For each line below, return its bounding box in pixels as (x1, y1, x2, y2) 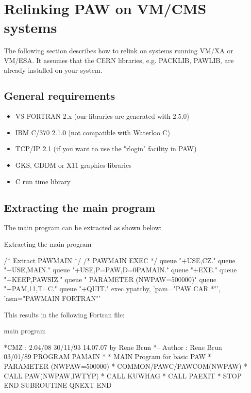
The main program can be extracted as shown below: (4, 222, 162, 233)
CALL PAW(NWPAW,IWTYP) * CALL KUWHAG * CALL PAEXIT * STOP (4, 370, 242, 380)
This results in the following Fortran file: (4, 309, 125, 319)
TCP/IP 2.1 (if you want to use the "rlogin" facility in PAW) (15, 143, 197, 154)
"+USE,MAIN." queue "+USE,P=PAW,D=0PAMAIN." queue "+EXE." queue (4, 265, 237, 275)
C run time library (15, 176, 71, 186)
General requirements (4, 88, 115, 103)
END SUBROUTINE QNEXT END (4, 380, 112, 390)
